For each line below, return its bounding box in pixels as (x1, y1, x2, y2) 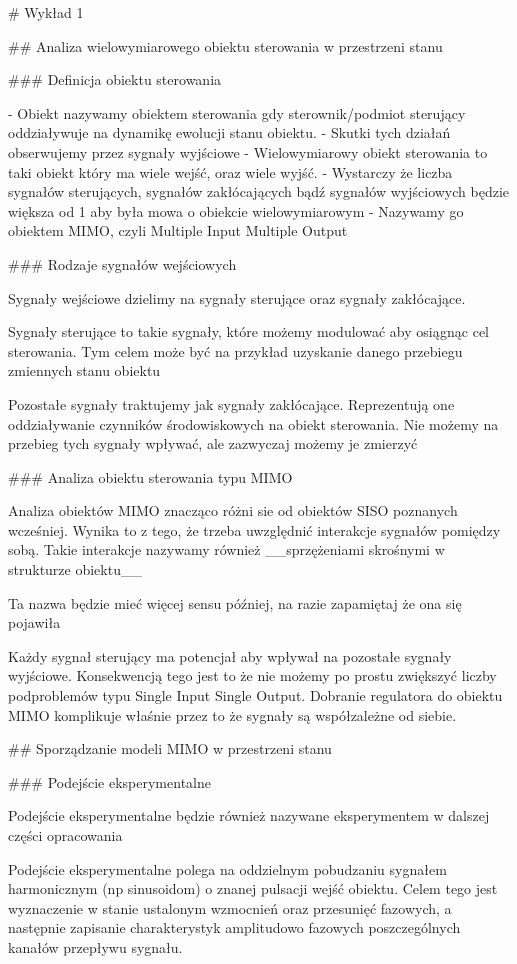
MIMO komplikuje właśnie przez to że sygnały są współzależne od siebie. (8, 704, 457, 725)
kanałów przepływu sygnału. (8, 936, 183, 957)
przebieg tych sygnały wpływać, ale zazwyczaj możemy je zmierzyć (8, 433, 418, 454)
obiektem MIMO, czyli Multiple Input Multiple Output (8, 220, 348, 241)
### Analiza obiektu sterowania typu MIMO (8, 466, 293, 487)
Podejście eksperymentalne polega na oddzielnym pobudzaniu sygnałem (8, 858, 447, 879)
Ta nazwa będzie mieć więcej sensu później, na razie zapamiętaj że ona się (8, 592, 462, 613)
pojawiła (8, 612, 61, 633)
